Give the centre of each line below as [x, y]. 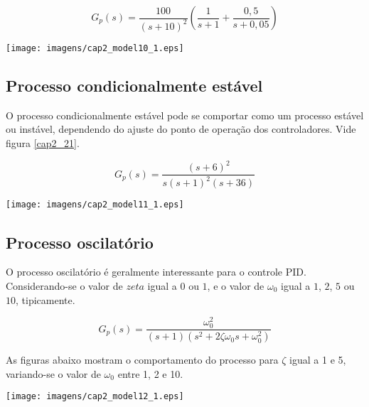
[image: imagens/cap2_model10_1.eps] [95, 48]
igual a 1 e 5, [318, 360]
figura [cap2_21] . [43, 142]
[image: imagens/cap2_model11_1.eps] [95, 205]
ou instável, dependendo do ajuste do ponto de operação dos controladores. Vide [181, 129]
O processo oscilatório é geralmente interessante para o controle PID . [156, 272]
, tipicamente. [46, 299]
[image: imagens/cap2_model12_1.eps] [95, 397]
